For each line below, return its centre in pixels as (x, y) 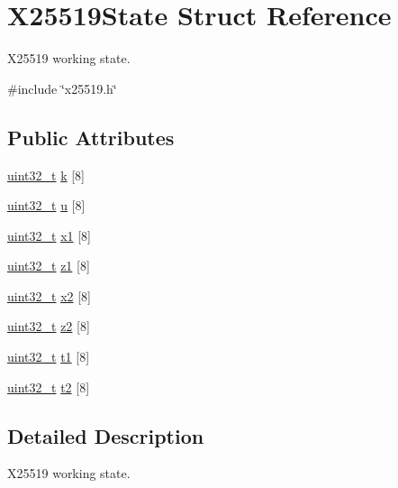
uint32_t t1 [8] (49, 357)
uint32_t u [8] (46, 205)
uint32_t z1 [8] (49, 266)
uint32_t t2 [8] (49, 387)
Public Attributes (91, 137)
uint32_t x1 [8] (49, 235)
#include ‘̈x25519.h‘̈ (62, 88)
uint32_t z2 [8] (49, 326)
